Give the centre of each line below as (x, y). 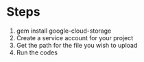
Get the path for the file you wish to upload (77, 45)
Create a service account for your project (75, 37)
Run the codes (37, 52)
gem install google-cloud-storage (64, 31)
